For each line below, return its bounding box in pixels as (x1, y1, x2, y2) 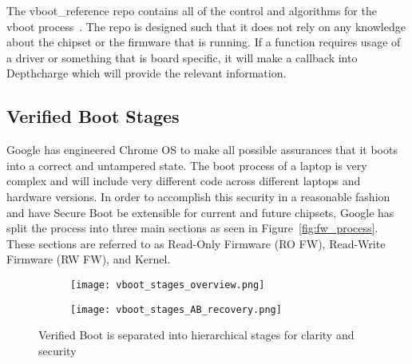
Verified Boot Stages (6, 104, 180, 129)
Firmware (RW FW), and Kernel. (6, 251, 171, 267)
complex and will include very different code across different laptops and (6, 172, 361, 189)
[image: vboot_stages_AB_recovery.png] (70, 303, 282, 315)
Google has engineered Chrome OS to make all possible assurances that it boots (6, 141, 398, 158)
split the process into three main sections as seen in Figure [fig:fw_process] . (6, 220, 378, 236)
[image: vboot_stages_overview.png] (70, 279, 265, 291)
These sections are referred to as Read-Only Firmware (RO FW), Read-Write (6, 235, 386, 251)
